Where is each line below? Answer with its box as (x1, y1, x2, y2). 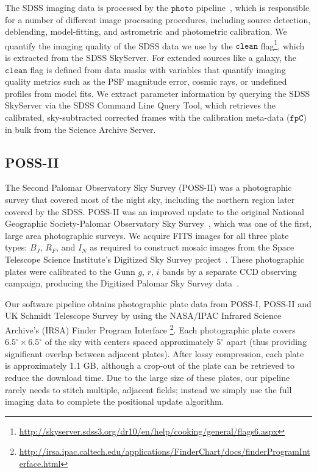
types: (5, 241, 27, 254)
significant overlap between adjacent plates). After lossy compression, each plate (5, 347, 304, 360)
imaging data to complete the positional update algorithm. (5, 395, 224, 408)
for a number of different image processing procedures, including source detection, (5, 13, 311, 26)
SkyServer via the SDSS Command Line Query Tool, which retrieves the (5, 99, 276, 112)
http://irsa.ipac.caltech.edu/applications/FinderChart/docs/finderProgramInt (19, 445, 310, 458)
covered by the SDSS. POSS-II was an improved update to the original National (5, 205, 305, 218)
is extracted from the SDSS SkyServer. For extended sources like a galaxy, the (5, 51, 297, 64)
